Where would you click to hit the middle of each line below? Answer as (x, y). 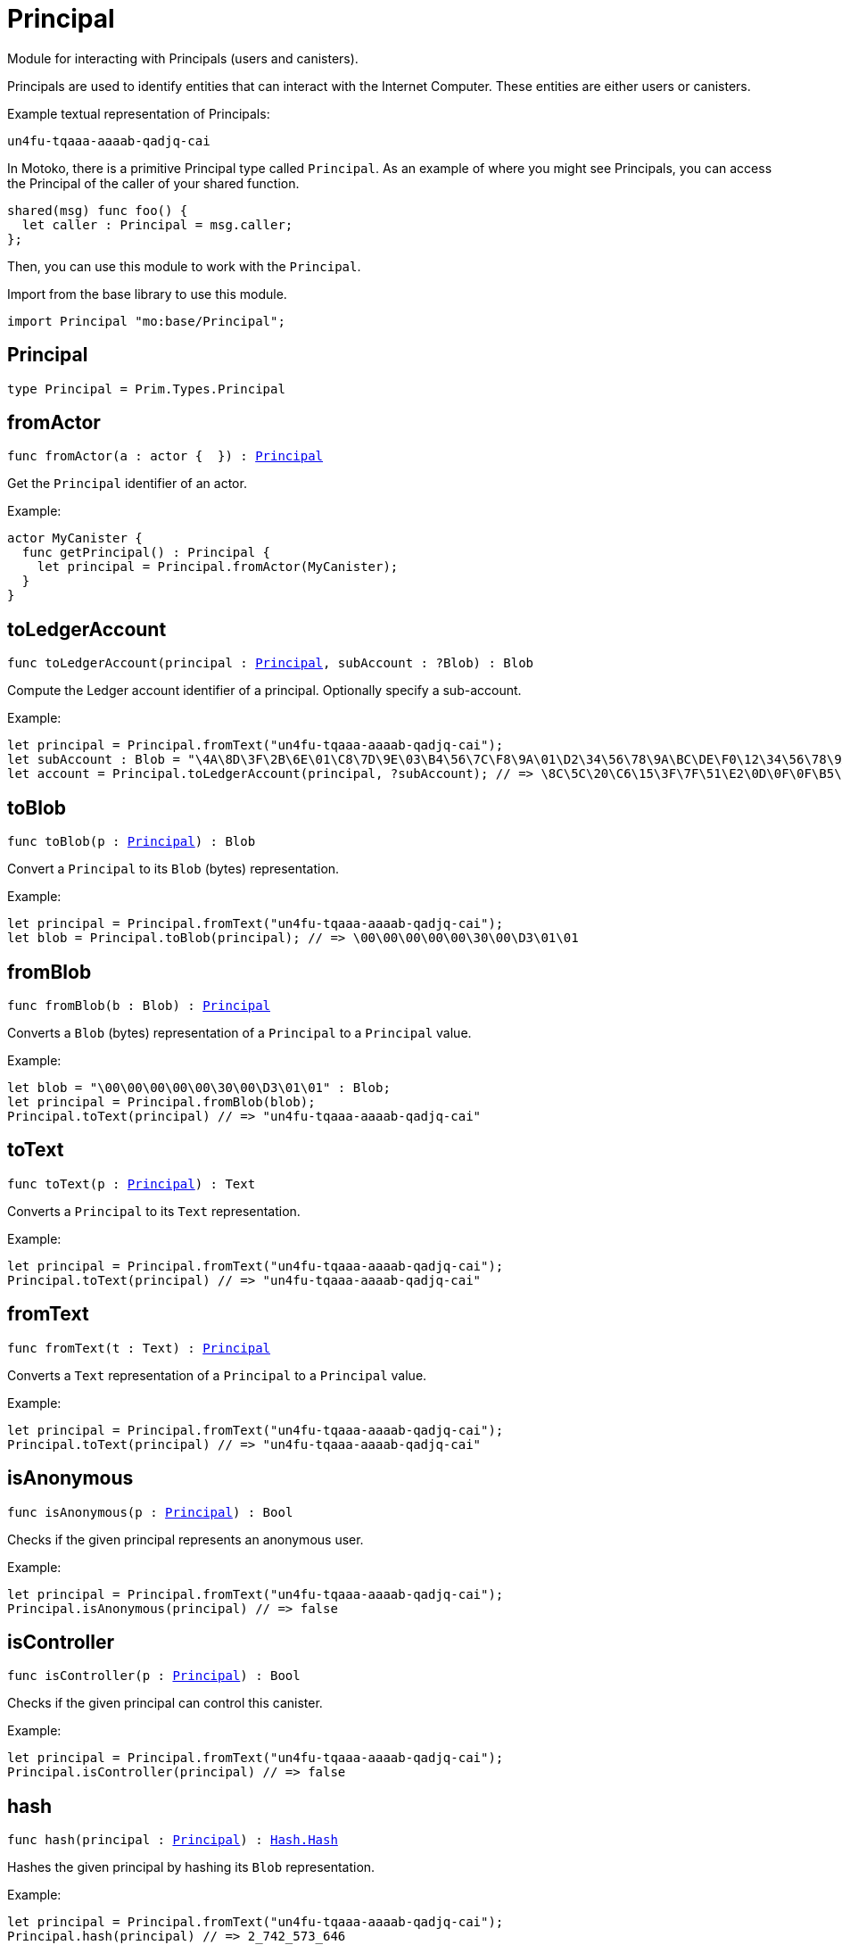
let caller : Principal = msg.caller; (157, 224)
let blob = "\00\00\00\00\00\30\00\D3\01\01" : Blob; (199, 1087)
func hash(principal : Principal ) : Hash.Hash (173, 1840)
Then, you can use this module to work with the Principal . (184, 266)
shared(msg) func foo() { (98, 210)
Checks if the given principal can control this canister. (165, 1703)
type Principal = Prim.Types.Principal (146, 389)
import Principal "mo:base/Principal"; (146, 321)
